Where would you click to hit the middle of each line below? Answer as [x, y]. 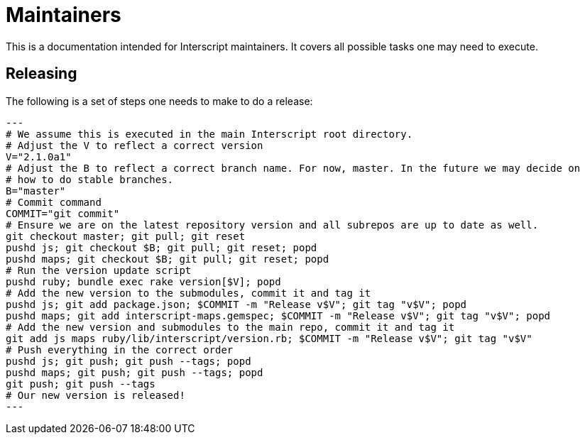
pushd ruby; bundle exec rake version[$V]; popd [143, 281]
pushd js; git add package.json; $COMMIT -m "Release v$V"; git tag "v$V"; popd [236, 304]
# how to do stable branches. [90, 179]
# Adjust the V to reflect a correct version [135, 145]
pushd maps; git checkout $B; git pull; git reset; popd [168, 259]
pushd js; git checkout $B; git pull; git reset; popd [162, 247]
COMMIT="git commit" [63, 213]
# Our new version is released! [95, 395]
